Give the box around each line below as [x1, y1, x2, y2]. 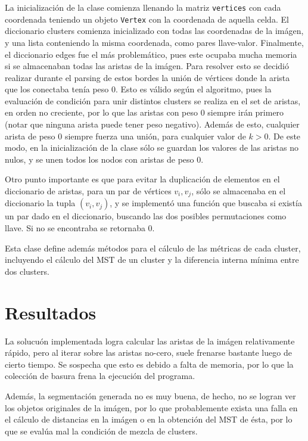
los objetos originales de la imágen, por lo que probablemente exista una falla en [5, 401, 298, 414]
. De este [268, 129, 301, 142]
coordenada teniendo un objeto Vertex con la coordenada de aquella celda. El [5, 13, 289, 25]
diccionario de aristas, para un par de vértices [5, 185, 172, 197]
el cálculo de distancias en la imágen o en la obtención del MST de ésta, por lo [5, 413, 293, 426]
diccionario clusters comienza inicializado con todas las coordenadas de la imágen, [5, 24, 304, 37]
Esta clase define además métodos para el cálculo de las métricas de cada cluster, [5, 241, 301, 254]
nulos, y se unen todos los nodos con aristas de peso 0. [5, 153, 204, 165]
